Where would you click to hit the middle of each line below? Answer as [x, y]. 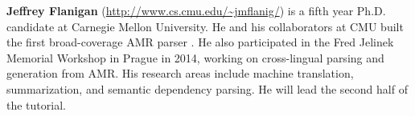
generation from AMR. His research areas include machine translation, [180, 73]
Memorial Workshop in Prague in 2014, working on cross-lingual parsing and [195, 57]
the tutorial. [36, 104]
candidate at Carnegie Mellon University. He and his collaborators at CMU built [205, 26]
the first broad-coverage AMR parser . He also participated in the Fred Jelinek [200, 42]
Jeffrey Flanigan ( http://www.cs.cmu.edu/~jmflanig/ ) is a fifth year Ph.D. [196, 10]
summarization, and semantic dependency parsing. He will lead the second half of [207, 88]
